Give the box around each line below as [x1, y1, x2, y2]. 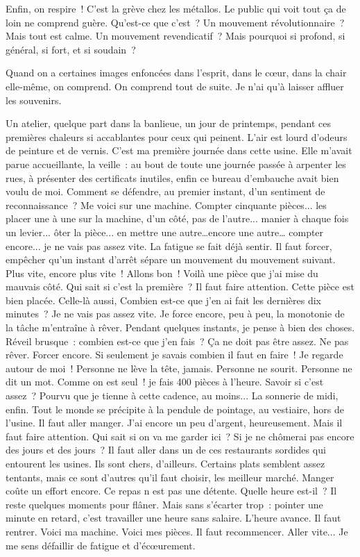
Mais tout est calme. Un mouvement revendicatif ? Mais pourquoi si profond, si [6, 28, 345, 43]
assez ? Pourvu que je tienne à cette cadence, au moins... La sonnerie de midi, [6, 388, 338, 403]
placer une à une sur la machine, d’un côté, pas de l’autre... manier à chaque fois [6, 211, 349, 226]
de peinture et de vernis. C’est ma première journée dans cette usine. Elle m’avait [6, 143, 352, 158]
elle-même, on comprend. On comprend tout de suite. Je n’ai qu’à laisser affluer [6, 78, 344, 93]
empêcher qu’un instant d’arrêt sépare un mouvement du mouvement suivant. [6, 252, 336, 267]
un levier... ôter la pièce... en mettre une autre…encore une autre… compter [6, 224, 324, 239]
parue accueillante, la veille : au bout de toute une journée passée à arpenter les [6, 156, 346, 171]
